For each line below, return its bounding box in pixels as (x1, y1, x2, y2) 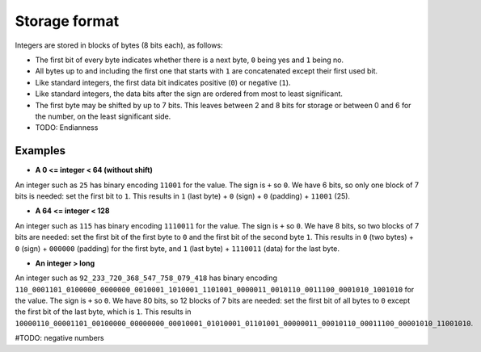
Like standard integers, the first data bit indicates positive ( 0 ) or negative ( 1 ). (35, 78, 291, 87)
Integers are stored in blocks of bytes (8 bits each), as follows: (15, 40, 223, 50)
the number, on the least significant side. (35, 111, 171, 121)
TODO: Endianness (35, 123, 99, 132)
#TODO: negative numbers (15, 333, 104, 343)
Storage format (15, 12, 120, 30)
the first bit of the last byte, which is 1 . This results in (15, 307, 192, 316)
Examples (15, 144, 66, 157)
